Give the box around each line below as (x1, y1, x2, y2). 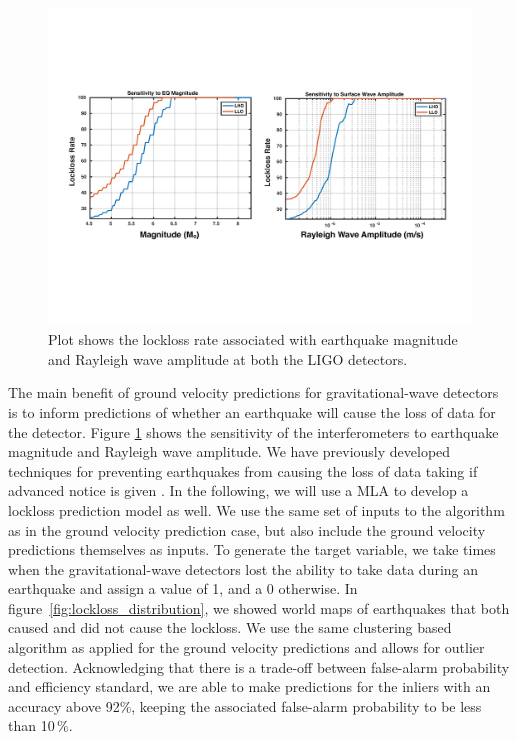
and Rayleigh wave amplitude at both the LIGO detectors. (48, 348, 408, 369)
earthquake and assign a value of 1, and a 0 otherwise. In (8, 578, 358, 599)
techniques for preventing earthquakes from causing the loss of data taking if (8, 460, 478, 481)
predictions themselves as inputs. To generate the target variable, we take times (8, 539, 496, 560)
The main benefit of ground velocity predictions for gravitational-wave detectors (8, 382, 499, 403)
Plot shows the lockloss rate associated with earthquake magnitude (48, 329, 458, 350)
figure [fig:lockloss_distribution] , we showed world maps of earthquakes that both (8, 597, 510, 618)
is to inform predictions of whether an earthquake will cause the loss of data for (8, 401, 496, 422)
